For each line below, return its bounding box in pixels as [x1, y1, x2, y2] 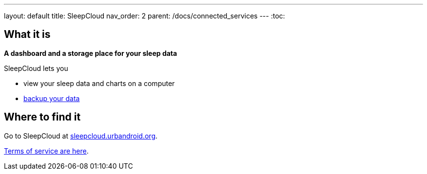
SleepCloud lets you [4, 64, 68, 72]
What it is [4, 28, 51, 41]
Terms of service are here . [4, 146, 89, 155]
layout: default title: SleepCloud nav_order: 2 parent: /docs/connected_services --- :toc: [4, 12, 285, 20]
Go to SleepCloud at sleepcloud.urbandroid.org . [4, 131, 158, 140]
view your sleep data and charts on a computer [23, 79, 175, 87]
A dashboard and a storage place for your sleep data [4, 49, 177, 57]
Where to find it [4, 111, 81, 123]
